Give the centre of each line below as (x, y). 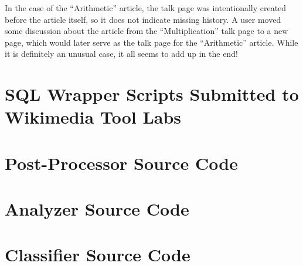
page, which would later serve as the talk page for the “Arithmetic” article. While (151, 42)
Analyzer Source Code (97, 209)
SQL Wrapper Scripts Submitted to (152, 94)
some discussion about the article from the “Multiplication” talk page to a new (147, 31)
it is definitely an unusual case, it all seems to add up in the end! (121, 54)
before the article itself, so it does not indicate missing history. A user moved (143, 19)
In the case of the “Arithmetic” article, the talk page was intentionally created (146, 8)
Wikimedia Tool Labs (93, 117)
